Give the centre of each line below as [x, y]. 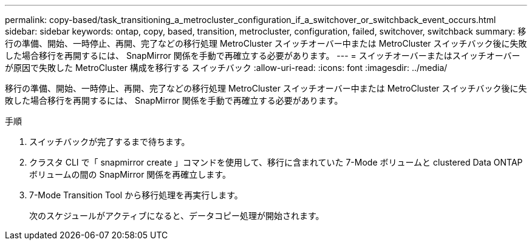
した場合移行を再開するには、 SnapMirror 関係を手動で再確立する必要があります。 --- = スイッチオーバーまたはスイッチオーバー [263, 55]
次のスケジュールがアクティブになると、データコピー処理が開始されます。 [177, 216]
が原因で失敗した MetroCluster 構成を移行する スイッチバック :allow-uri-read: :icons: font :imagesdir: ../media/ [226, 68]
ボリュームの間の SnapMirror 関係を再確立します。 [130, 174]
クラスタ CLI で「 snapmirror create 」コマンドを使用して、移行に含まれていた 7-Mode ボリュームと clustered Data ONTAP [276, 162]
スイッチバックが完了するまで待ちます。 [110, 142]
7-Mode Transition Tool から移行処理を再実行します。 [136, 195]
